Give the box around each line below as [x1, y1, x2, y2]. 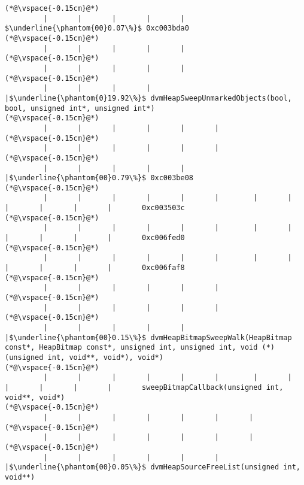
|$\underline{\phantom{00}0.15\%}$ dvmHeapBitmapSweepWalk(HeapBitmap [5, 333, 292, 342]
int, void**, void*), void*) [47, 353, 163, 362]
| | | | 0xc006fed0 [5, 234, 185, 242]
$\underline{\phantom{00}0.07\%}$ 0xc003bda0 [5, 24, 189, 33]
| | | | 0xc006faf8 [5, 263, 185, 272]
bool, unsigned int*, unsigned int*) [5, 104, 155, 113]
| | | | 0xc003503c [5, 204, 185, 213]
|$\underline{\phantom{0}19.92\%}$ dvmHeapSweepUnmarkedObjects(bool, [5, 93, 292, 102]
